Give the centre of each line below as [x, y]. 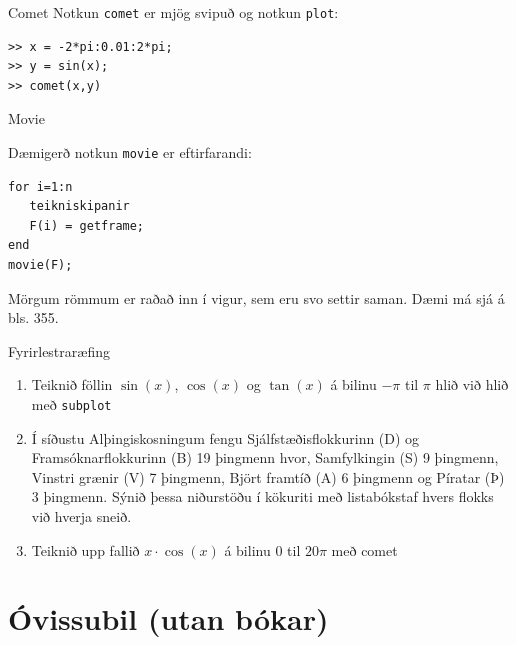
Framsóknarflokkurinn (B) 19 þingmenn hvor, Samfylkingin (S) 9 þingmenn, [265, 457]
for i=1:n [40, 186]
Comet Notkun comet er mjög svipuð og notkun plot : [173, 12]
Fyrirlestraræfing [59, 350]
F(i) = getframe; [87, 225]
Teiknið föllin [72, 384]
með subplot [71, 404]
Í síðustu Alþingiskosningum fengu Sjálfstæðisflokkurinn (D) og [225, 437]
